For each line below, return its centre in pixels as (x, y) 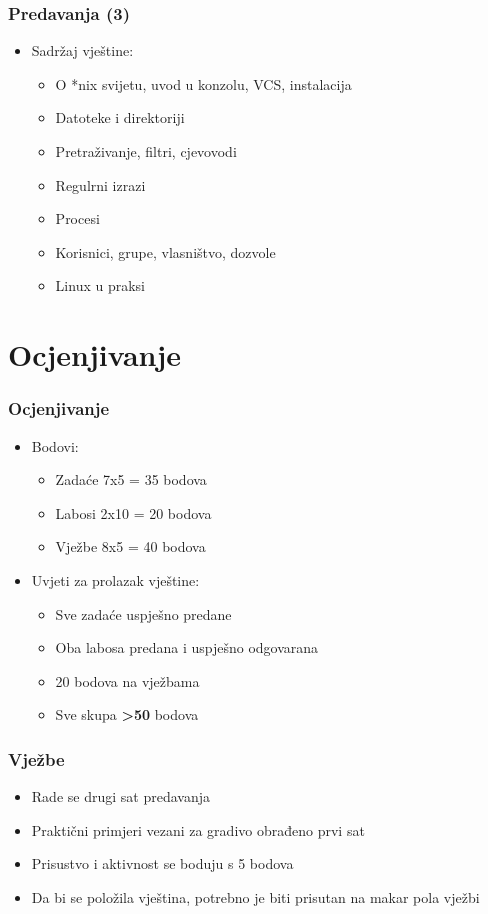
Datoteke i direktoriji (120, 117)
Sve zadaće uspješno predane (143, 613)
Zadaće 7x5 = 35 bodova (131, 479)
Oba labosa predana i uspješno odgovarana (187, 647)
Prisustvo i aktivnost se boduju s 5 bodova (162, 863)
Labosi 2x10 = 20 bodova (133, 512)
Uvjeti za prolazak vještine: (115, 579)
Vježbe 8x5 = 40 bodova (130, 546)
